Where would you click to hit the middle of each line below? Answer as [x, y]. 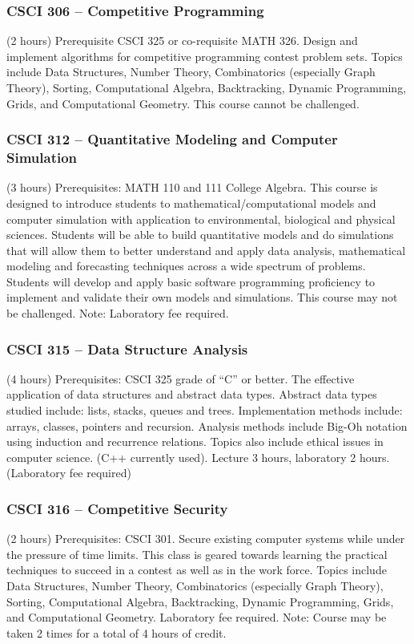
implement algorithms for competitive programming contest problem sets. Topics [205, 56]
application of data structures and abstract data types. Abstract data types [192, 394]
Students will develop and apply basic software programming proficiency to [191, 281]
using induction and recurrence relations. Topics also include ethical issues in [195, 441]
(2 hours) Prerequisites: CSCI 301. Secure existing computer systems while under [206, 539]
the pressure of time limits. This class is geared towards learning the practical [197, 554]
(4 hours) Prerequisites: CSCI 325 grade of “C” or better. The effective [181, 378]
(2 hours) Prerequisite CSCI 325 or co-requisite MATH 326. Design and [182, 41]
